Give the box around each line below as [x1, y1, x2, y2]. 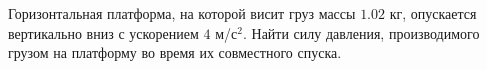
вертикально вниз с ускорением [8, 22, 199, 43]
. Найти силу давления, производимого [242, 22, 480, 43]
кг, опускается [389, 3, 477, 23]
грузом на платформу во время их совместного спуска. [8, 42, 342, 63]
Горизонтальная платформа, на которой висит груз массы [8, 3, 356, 23]
